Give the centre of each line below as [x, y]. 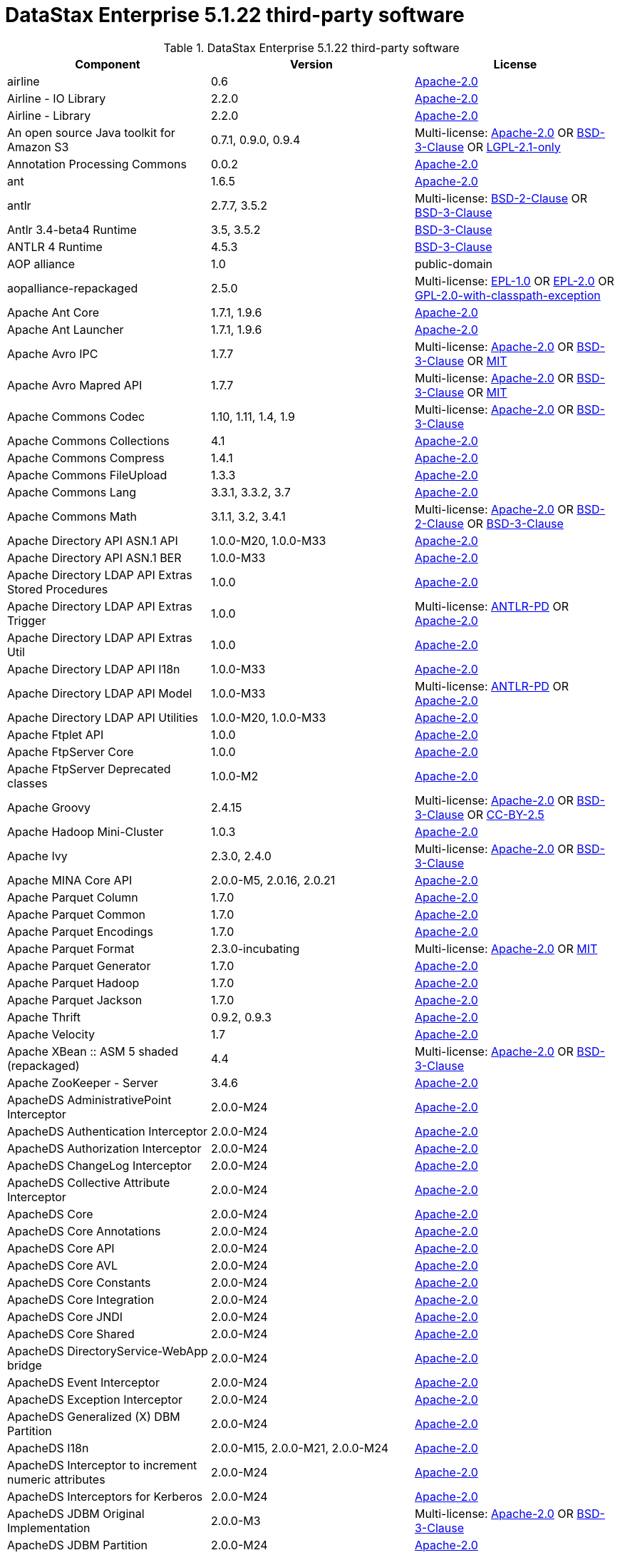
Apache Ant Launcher [66, 329]
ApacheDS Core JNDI [65, 1316]
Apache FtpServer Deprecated [89, 769]
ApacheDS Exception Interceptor [95, 1399]
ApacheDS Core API [61, 1248]
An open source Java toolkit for [91, 132]
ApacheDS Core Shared [71, 1334]
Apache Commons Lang [72, 492]
